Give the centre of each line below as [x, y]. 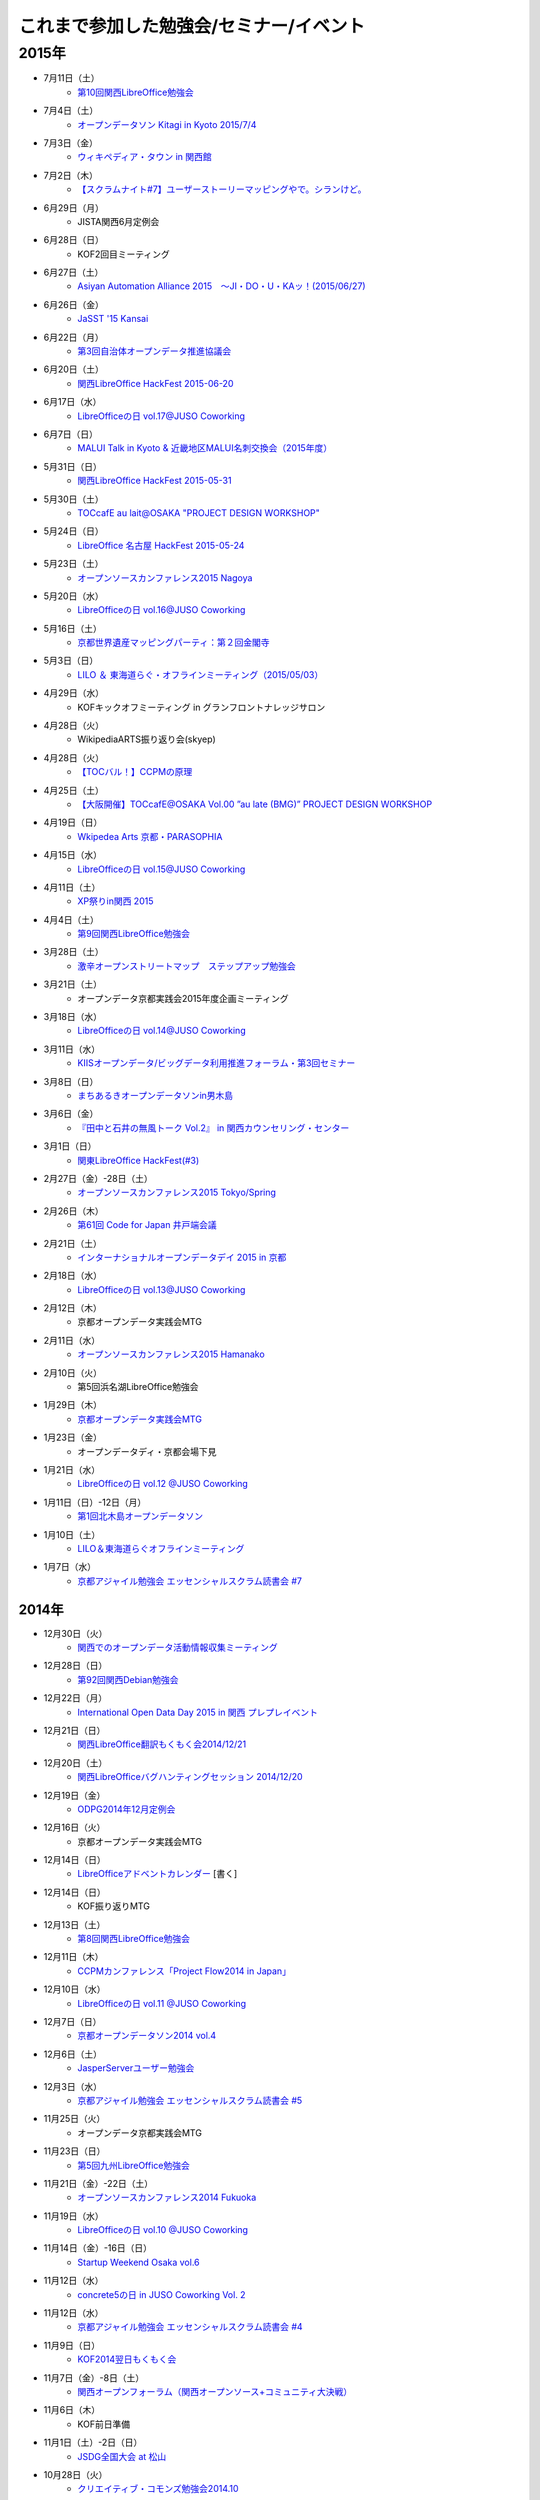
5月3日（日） [71, 661]
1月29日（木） [72, 1405]
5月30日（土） [73, 499]
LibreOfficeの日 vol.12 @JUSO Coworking [163, 1484]
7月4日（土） [71, 111]
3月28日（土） [73, 952]
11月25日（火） [74, 2119]
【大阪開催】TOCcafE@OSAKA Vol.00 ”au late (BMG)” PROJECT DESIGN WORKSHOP [255, 804]
